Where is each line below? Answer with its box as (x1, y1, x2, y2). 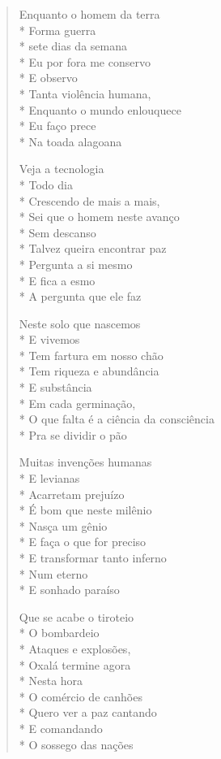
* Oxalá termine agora (19, 656, 131, 673)
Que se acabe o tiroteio (19, 608, 134, 625)
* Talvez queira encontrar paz (19, 240, 167, 257)
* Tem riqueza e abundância (19, 362, 159, 379)
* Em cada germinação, (19, 394, 136, 411)
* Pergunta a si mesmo (19, 255, 133, 272)
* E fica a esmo (19, 271, 96, 288)
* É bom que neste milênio (19, 501, 152, 518)
